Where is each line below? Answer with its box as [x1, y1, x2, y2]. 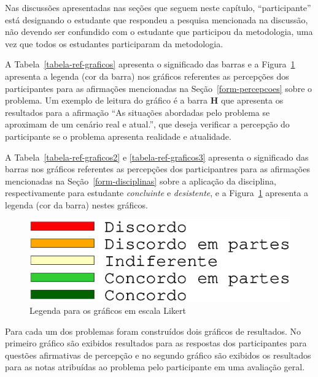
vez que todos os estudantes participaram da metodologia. [5, 37, 223, 50]
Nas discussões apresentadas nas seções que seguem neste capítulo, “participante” [5, 1, 311, 13]
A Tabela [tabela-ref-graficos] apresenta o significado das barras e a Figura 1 [5, 58, 295, 70]
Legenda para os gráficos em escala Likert [29, 303, 187, 316]
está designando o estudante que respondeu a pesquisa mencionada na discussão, [5, 13, 308, 26]
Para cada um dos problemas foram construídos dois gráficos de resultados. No [5, 324, 301, 337]
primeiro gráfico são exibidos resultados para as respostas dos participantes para [5, 337, 307, 349]
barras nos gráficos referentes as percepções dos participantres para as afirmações [5, 162, 310, 175]
